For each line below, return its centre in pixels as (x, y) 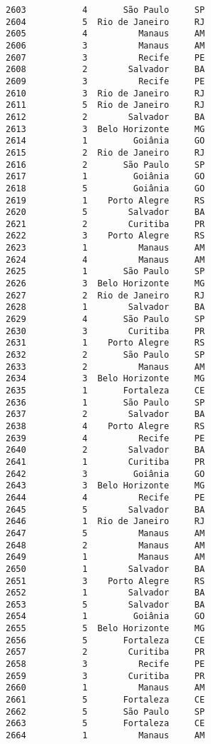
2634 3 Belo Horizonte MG (105, 379)
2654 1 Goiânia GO (105, 617)
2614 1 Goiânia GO (105, 141)
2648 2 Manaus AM (105, 545)
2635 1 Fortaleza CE (105, 391)
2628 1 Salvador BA (105, 307)
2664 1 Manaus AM (105, 736)
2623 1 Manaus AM (105, 248)
